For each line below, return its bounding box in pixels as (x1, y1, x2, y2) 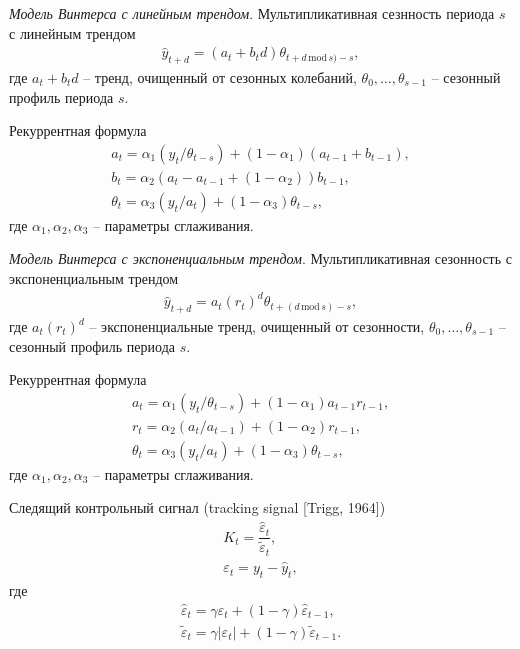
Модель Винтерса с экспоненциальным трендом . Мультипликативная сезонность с (9, 248, 512, 269)
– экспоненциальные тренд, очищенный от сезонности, (89, 316, 425, 336)
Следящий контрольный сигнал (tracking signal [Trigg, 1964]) (9, 497, 386, 518)
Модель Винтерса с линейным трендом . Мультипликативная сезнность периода (9, 3, 495, 23)
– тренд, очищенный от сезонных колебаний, (83, 67, 357, 88)
